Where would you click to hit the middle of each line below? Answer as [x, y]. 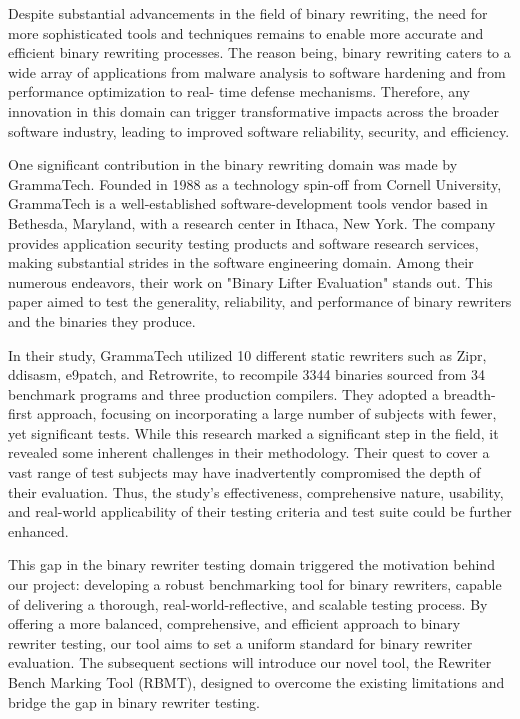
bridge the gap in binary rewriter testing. [134, 701]
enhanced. [38, 530]
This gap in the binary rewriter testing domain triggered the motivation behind [251, 564]
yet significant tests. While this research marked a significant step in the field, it [253, 432]
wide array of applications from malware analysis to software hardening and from [257, 71]
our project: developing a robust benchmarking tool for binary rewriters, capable [255, 584]
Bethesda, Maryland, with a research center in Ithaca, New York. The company [252, 222]
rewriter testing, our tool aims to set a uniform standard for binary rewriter [240, 642]
